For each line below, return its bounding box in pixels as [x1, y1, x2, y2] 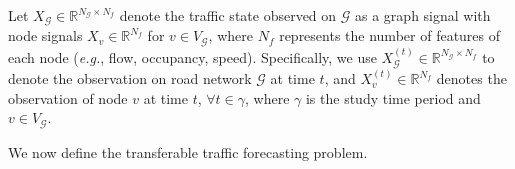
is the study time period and [305, 87, 481, 108]
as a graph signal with [355, 5, 491, 25]
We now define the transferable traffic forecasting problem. [8, 141, 368, 162]
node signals [8, 25, 83, 46]
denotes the [436, 68, 507, 89]
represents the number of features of [279, 25, 501, 46]
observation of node [8, 87, 128, 108]
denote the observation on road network [8, 68, 252, 89]
